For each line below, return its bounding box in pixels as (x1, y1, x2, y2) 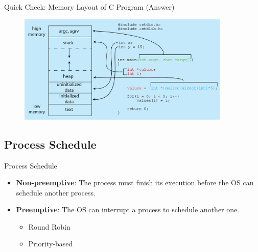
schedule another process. (16, 187, 96, 198)
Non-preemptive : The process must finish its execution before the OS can (16, 177, 254, 188)
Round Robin (28, 221, 71, 232)
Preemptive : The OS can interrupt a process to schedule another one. (16, 204, 240, 215)
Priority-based (28, 238, 73, 249)
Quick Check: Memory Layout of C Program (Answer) (4, 2, 175, 12)
